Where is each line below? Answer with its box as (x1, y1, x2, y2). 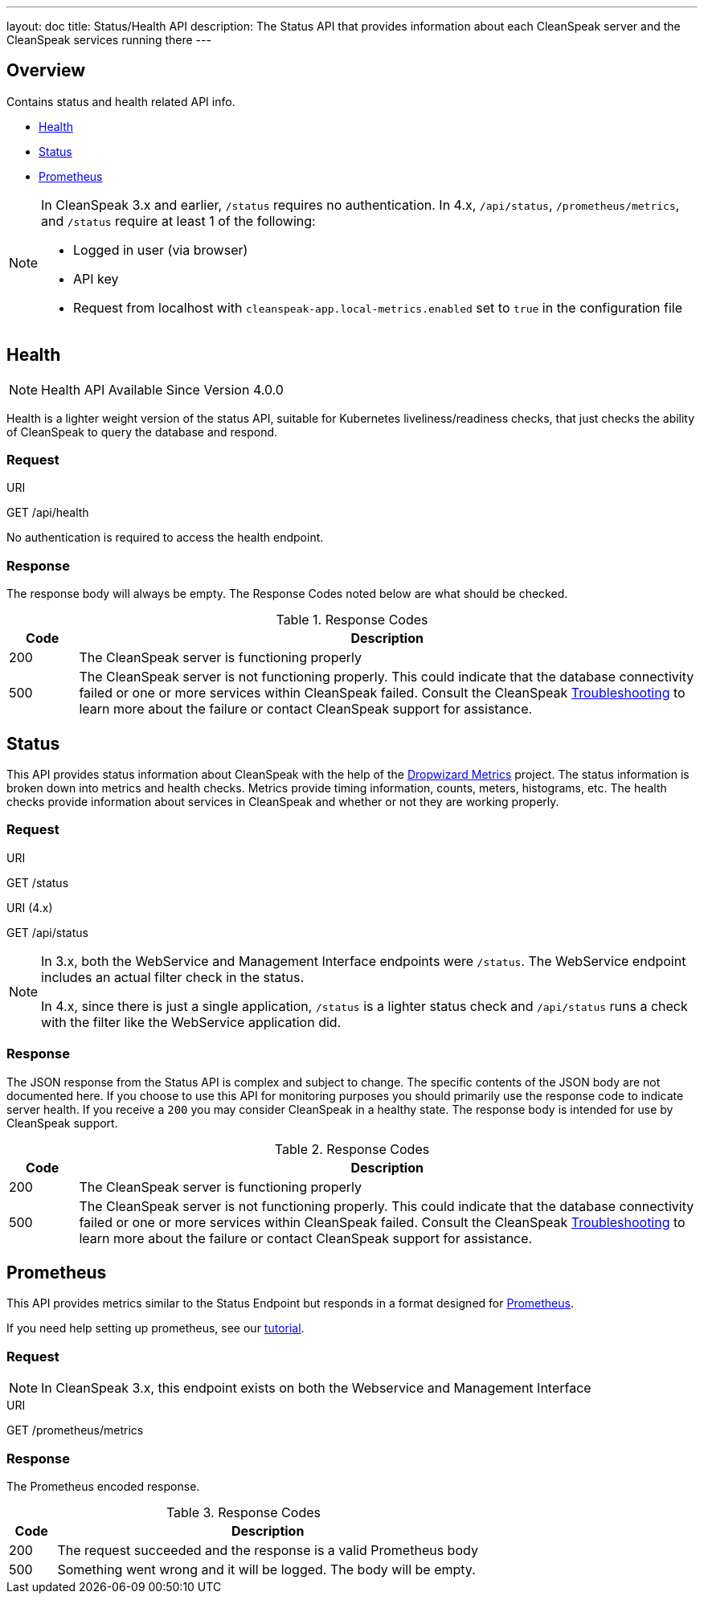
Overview (6, 60, 86, 81)
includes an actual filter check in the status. (41, 968, 305, 985)
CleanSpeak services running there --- (6, 33, 211, 47)
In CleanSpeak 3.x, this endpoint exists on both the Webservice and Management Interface (41, 1380, 591, 1397)
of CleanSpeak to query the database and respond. (6, 424, 278, 439)
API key (73, 270, 119, 287)
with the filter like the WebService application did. (41, 1013, 342, 1030)
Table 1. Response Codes (276, 612, 428, 628)
